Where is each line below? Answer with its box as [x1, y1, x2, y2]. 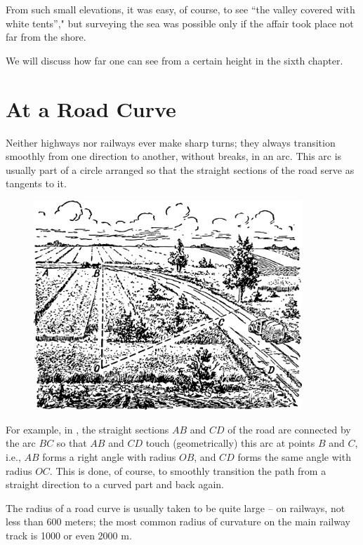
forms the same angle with [237, 450, 351, 464]
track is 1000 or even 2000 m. [6, 528, 132, 543]
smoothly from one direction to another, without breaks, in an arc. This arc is [6, 149, 342, 163]
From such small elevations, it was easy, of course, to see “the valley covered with [6, 2, 355, 16]
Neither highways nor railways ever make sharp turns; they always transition [6, 135, 336, 149]
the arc [6, 436, 36, 450]
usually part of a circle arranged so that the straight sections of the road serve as [6, 162, 355, 177]
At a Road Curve [6, 94, 176, 123]
